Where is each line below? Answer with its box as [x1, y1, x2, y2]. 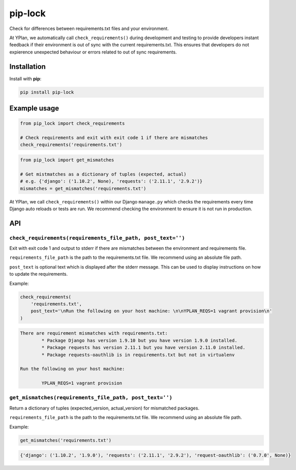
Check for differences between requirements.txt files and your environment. [9, 25, 169, 32]
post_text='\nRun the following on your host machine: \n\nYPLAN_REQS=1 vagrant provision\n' [31, 308, 272, 314]
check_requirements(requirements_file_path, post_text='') [9, 234, 185, 241]
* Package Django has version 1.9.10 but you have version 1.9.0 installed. [41, 337, 238, 343]
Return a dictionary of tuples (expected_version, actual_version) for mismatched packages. [9, 405, 199, 411]
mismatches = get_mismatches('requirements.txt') [20, 186, 146, 191]
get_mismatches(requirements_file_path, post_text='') [9, 394, 173, 401]
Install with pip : [9, 75, 42, 81]
